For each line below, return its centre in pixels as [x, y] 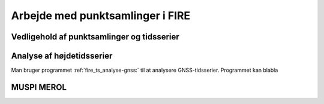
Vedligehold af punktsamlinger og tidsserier [95, 37]
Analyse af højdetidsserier [62, 56]
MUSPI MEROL [39, 87]
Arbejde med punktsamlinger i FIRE [101, 16]
